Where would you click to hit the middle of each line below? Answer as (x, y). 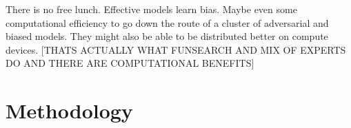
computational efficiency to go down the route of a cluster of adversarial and (167, 22)
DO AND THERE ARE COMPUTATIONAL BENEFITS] (130, 63)
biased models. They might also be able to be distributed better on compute (167, 36)
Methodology (69, 110)
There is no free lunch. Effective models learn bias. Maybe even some (151, 9)
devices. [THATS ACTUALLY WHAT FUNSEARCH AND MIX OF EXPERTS (176, 49)
